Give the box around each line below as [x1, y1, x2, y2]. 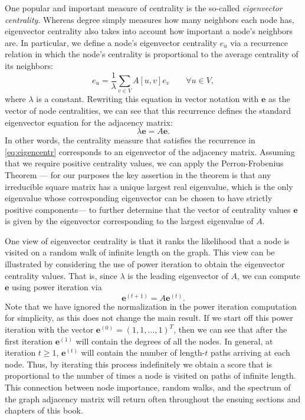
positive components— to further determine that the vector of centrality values [5, 203, 291, 215]
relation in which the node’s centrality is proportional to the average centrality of [5, 48, 299, 60]
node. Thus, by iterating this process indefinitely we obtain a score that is [5, 357, 272, 370]
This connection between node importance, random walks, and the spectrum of [5, 381, 291, 393]
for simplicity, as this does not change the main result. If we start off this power [5, 311, 293, 324]
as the [268, 93, 290, 105]
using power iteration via [12, 281, 102, 293]
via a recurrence [230, 36, 288, 48]
